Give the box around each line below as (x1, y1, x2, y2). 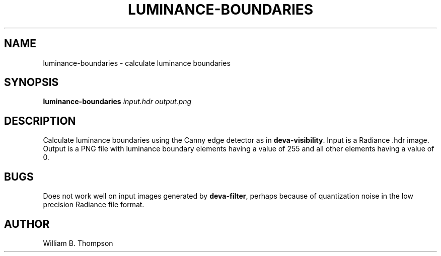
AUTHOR (4, 217, 50, 230)
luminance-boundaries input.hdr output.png (43, 97, 192, 106)
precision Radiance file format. (43, 200, 144, 209)
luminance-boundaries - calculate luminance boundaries (43, 58, 231, 67)
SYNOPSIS (4, 76, 59, 89)
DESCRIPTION (4, 114, 76, 127)
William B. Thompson (43, 238, 113, 247)
